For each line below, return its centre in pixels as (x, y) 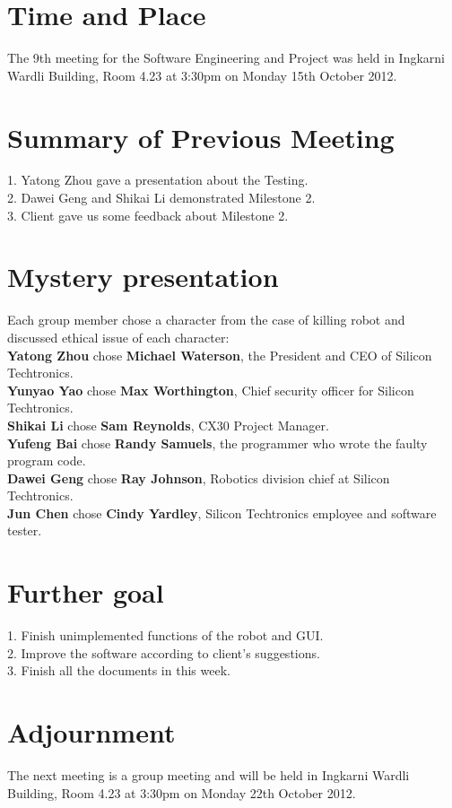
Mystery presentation (143, 277)
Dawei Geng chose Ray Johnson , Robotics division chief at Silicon (199, 478)
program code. (47, 460)
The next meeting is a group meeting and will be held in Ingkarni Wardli (209, 775)
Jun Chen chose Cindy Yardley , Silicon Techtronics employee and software (222, 513)
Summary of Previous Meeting (201, 137)
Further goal (86, 592)
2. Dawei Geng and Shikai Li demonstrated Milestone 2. (161, 198)
